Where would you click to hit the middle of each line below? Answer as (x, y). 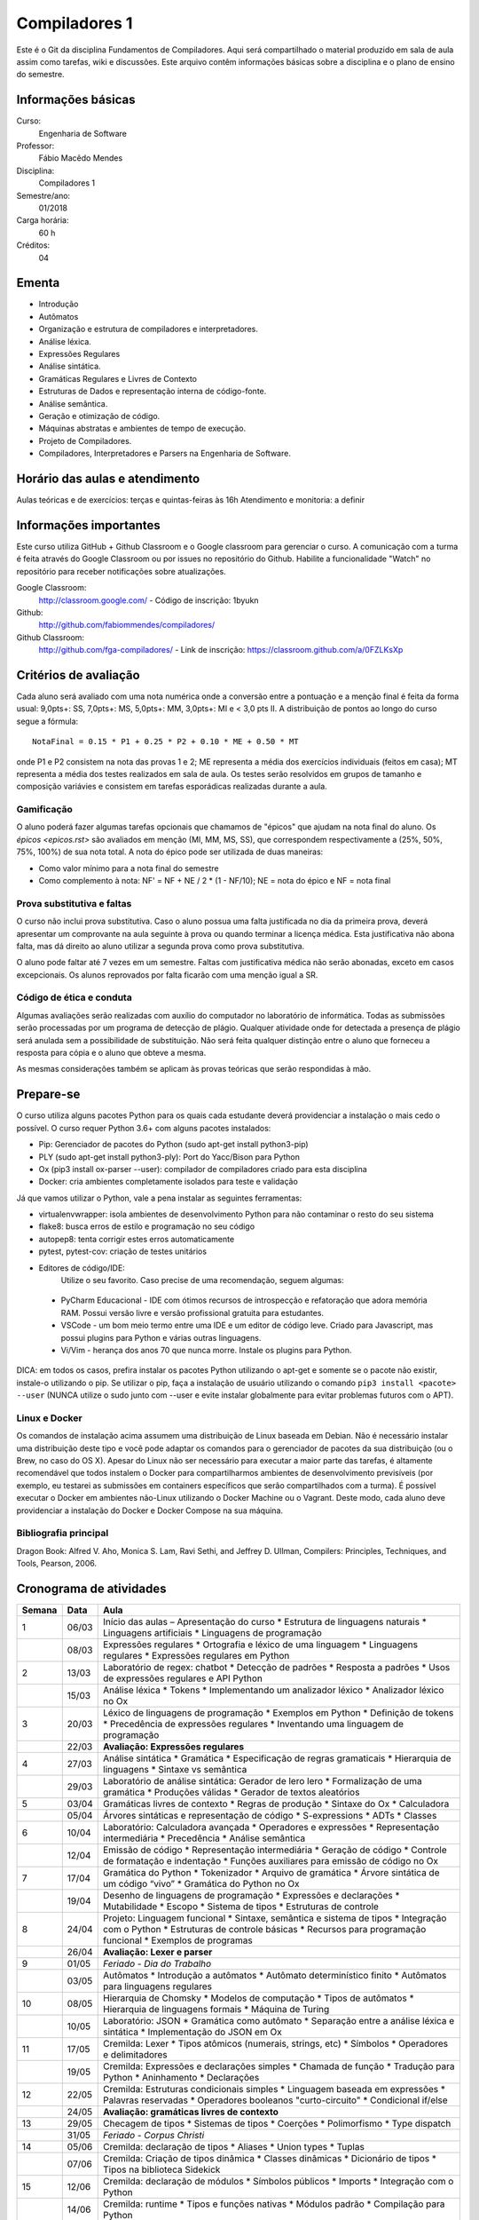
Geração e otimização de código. (99, 416)
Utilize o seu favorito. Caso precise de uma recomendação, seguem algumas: (203, 1280)
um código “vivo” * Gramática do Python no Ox (202, 1884)
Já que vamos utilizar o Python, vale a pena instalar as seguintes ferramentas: (159, 1198)
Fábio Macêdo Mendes (81, 158)
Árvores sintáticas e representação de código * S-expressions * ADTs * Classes (270, 1816)
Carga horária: (43, 220)
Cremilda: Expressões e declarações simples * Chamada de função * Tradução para (279, 2066)
